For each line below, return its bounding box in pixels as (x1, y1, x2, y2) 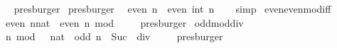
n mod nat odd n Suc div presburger (5, 29, 223, 44)
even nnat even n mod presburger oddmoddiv (5, 15, 244, 30)
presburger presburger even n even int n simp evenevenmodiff (14, 1, 331, 16)
